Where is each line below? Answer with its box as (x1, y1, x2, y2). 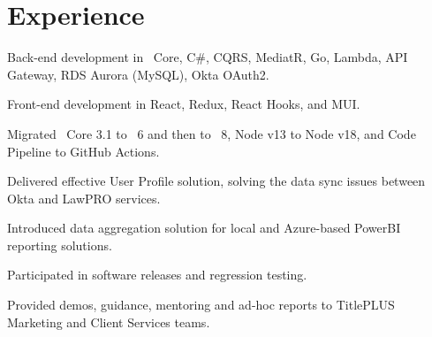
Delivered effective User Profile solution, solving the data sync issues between (7, 172, 426, 190)
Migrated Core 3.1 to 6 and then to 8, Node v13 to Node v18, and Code (7, 124, 416, 142)
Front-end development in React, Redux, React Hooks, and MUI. (7, 95, 360, 113)
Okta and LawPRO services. (7, 188, 161, 207)
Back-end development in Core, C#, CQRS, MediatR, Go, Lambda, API (7, 48, 408, 66)
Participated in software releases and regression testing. (7, 265, 307, 284)
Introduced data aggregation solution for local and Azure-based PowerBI (7, 218, 401, 237)
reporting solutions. (7, 235, 112, 254)
